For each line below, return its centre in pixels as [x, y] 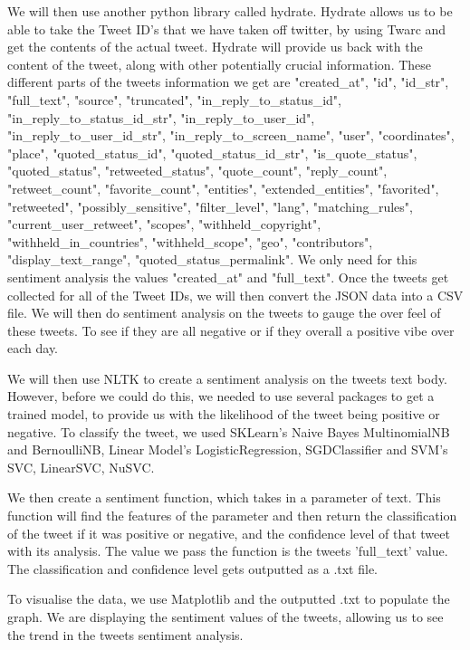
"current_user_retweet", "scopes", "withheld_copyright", [164, 224]
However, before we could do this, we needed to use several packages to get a [221, 396]
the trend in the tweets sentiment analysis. [125, 634]
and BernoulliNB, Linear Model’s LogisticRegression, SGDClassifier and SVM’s [228, 449]
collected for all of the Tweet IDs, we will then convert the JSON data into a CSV [235, 295]
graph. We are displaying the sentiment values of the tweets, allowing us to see [225, 617]
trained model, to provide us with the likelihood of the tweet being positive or [224, 414]
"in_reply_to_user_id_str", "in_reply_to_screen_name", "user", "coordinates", [231, 135]
